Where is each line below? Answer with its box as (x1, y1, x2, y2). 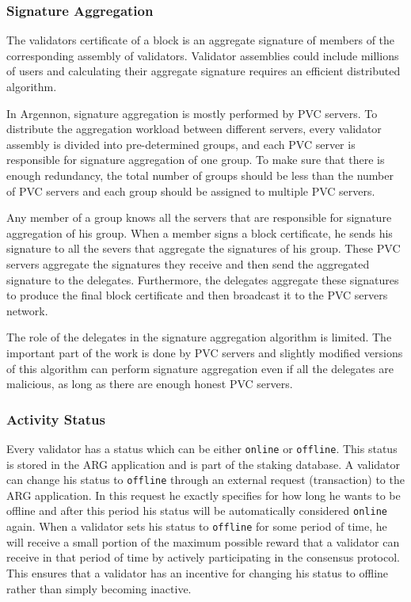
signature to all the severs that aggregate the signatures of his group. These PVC (6, 240, 401, 257)
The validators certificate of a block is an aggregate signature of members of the (6, 32, 395, 48)
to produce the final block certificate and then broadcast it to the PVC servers (6, 287, 388, 303)
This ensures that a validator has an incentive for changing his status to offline (6, 564, 389, 581)
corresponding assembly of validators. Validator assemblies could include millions (6, 47, 399, 63)
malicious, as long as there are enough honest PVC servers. (6, 375, 293, 392)
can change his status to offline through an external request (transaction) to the (6, 471, 405, 488)
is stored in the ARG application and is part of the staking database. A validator (6, 455, 401, 472)
